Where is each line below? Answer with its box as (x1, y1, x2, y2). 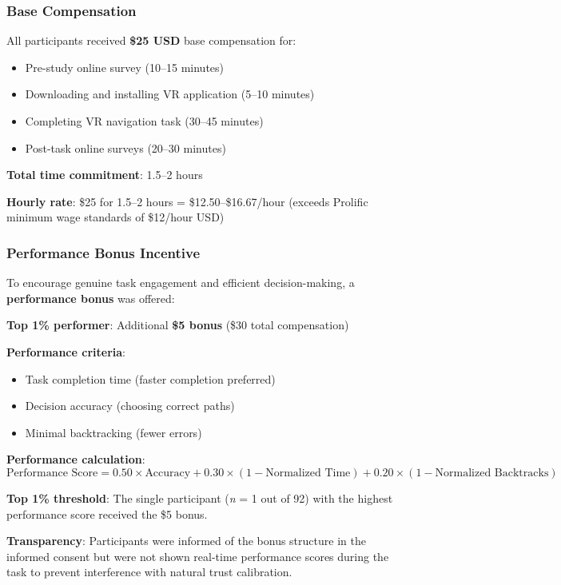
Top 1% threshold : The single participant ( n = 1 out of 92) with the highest (6, 489, 393, 506)
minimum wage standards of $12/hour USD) (6, 209, 225, 225)
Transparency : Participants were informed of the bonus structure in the (6, 532, 366, 549)
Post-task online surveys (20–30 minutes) (25, 139, 226, 156)
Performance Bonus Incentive (6, 242, 201, 262)
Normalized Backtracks (435, 467, 549, 479)
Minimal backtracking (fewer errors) (25, 424, 202, 440)
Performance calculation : (6, 451, 145, 468)
